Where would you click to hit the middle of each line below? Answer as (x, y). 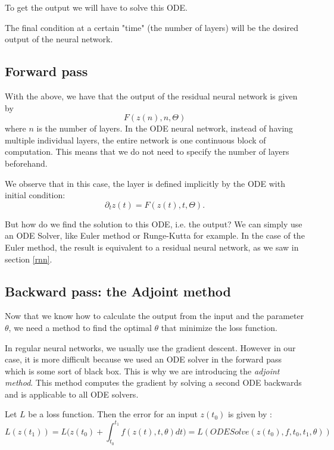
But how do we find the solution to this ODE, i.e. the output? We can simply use (154, 224)
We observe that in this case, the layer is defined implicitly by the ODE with (145, 183)
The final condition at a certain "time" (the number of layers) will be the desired (152, 27)
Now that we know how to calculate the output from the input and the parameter (154, 316)
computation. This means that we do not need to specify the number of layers (147, 151)
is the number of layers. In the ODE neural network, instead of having (165, 128)
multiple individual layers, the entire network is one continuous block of (135, 140)
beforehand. (26, 163)
